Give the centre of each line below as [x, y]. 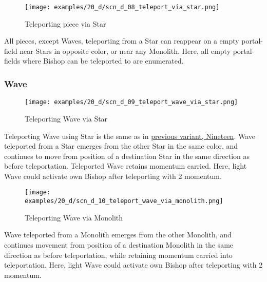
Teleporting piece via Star [65, 23]
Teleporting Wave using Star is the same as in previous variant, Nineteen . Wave [130, 136]
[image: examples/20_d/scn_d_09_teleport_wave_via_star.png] [131, 102]
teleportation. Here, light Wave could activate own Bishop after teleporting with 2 [133, 265]
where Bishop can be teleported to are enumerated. [103, 61]
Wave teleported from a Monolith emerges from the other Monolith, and [118, 235]
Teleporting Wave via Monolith [74, 217]
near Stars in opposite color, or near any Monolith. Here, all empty [125, 51]
